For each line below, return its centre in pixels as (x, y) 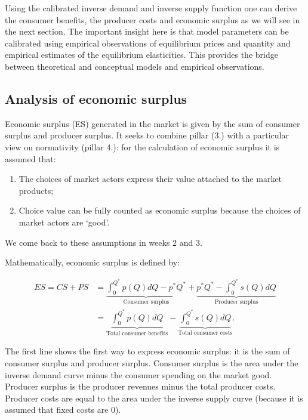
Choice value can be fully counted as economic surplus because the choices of (160, 210)
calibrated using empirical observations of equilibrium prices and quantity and (148, 43)
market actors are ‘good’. (64, 222)
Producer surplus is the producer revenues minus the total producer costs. (140, 386)
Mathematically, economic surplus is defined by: (93, 262)
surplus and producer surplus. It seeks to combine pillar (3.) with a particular (147, 135)
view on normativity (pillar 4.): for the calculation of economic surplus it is (142, 146)
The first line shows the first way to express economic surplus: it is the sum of (147, 351)
